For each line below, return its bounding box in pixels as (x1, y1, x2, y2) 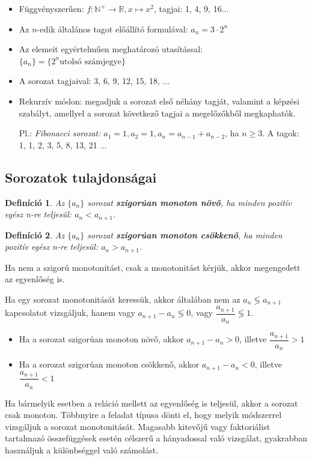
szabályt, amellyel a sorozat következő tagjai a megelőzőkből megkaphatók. (19, 106, 296, 119)
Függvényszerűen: (19, 2, 84, 14)
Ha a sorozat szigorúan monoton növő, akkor (19, 333, 184, 345)
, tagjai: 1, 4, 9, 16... (153, 2, 229, 14)
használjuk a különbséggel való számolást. (5, 443, 159, 456)
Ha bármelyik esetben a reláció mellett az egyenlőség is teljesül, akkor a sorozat (5, 396, 298, 409)
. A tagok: (262, 127, 299, 139)
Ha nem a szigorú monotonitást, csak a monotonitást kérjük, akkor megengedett (5, 261, 301, 273)
